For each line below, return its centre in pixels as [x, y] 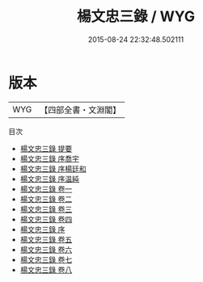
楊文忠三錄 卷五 [46, 239]
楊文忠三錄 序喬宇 [49, 158]
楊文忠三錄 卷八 [46, 269]
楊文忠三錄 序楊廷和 [53, 168]
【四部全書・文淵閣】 [80, 110]
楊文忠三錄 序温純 [49, 179]
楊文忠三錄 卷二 [46, 199]
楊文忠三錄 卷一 [46, 189]
